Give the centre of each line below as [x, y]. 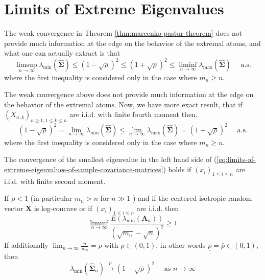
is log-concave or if [63, 208]
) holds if [177, 169]
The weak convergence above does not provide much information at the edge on [129, 94]
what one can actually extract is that [62, 53]
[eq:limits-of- [236, 159]
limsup [27, 65]
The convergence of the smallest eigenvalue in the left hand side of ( [111, 159]
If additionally [26, 245]
